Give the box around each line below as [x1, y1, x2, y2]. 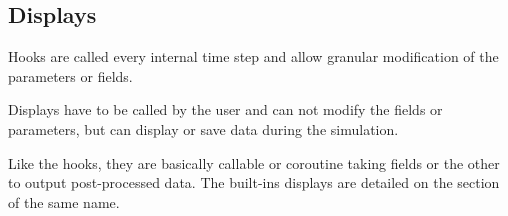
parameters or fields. [8, 65, 133, 86]
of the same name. [8, 191, 120, 212]
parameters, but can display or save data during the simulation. [8, 118, 399, 139]
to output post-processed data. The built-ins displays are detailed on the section [8, 172, 500, 193]
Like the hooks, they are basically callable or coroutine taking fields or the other [8, 152, 500, 173]
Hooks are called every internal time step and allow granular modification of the [8, 46, 499, 67]
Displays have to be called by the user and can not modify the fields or [8, 99, 443, 120]
